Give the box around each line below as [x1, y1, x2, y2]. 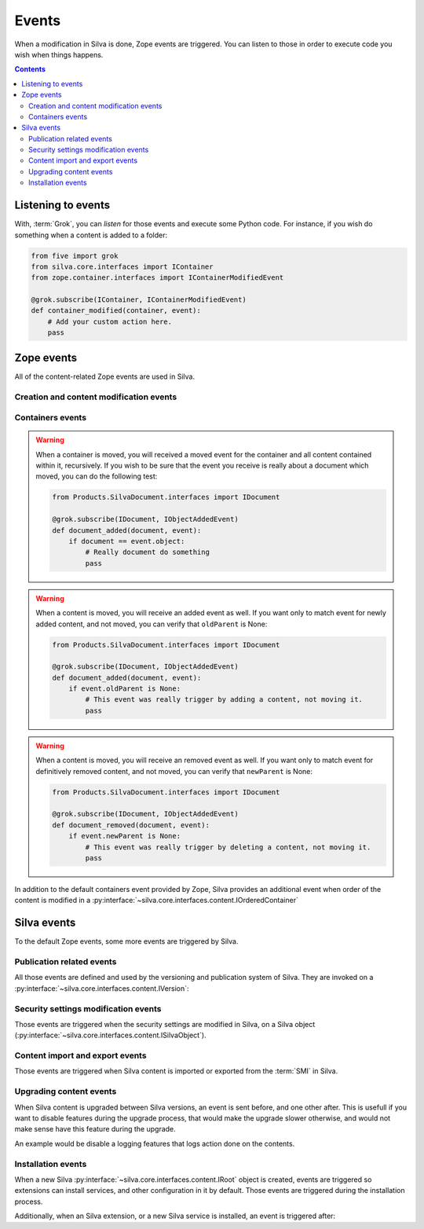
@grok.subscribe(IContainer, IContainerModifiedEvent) [31, 295, 247, 304]
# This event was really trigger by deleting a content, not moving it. [85, 842, 371, 852]
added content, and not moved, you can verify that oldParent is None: [35, 619, 268, 629]
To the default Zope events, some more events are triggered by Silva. [14, 937, 239, 946]
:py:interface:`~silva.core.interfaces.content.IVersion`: [14, 983, 189, 993]
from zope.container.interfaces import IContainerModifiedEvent [31, 273, 284, 282]
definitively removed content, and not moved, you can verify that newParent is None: [35, 766, 313, 776]
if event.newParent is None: [68, 831, 181, 841]
